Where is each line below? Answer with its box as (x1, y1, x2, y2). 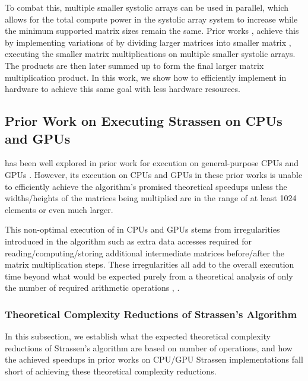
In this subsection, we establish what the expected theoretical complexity (5, 330, 271, 342)
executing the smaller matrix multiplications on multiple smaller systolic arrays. (5, 47, 296, 60)
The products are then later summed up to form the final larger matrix (5, 59, 264, 71)
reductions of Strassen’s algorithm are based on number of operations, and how (5, 341, 293, 354)
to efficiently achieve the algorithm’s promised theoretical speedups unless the (5, 180, 287, 192)
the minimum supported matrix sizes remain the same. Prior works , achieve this (5, 24, 299, 37)
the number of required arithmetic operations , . (5, 281, 180, 294)
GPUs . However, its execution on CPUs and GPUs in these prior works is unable (5, 168, 303, 180)
